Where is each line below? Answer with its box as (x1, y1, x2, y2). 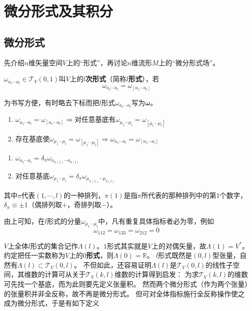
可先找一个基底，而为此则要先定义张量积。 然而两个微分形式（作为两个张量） (4, 278, 248, 289)
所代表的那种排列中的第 (141, 190, 216, 200)
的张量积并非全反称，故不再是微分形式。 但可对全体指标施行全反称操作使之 (4, 288, 245, 298)
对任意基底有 (74, 117, 116, 124)
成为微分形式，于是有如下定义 (4, 298, 99, 308)
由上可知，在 (4, 215, 45, 226)
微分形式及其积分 (4, 1, 113, 21)
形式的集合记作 (30, 240, 78, 251)
